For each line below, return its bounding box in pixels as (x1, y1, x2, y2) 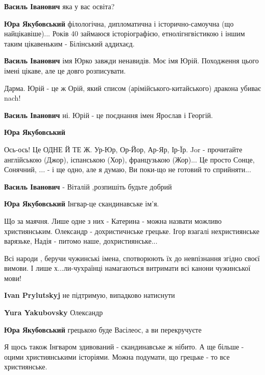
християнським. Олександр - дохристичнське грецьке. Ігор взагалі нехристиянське (4, 225, 259, 236)
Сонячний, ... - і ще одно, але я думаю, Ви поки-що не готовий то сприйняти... (4, 164, 251, 175)
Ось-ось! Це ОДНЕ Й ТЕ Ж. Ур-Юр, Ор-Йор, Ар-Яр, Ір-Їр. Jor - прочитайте (4, 144, 243, 154)
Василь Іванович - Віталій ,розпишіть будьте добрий (4, 181, 172, 192)
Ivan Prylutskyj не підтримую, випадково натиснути (4, 290, 175, 300)
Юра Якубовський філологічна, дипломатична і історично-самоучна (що (4, 18, 234, 29)
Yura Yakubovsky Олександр (4, 307, 103, 318)
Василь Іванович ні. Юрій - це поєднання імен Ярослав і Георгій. (4, 109, 213, 120)
